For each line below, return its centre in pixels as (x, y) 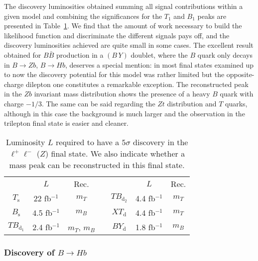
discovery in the (161, 142)
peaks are (212, 16)
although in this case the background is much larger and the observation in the (125, 113)
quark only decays (225, 54)
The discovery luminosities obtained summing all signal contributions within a (124, 6)
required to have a (88, 142)
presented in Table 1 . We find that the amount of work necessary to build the (123, 26)
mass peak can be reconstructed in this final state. (97, 165)
